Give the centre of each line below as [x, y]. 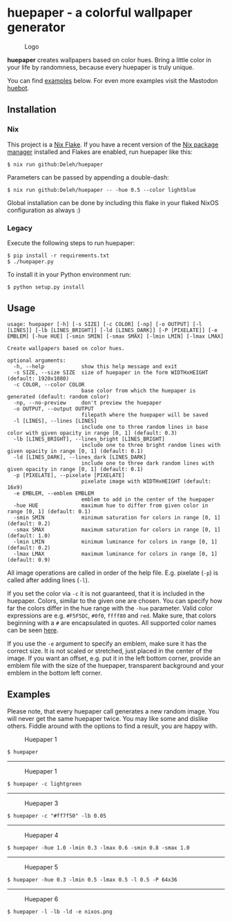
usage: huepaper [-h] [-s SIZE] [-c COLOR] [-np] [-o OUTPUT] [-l [105, 324]
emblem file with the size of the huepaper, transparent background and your [116, 665]
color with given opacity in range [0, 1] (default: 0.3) [92, 433]
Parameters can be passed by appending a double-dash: [88, 177]
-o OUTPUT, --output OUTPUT [54, 409]
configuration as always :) [44, 210]
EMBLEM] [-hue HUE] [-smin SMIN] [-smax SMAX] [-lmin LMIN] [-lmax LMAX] [116, 336]
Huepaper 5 [41, 867]
